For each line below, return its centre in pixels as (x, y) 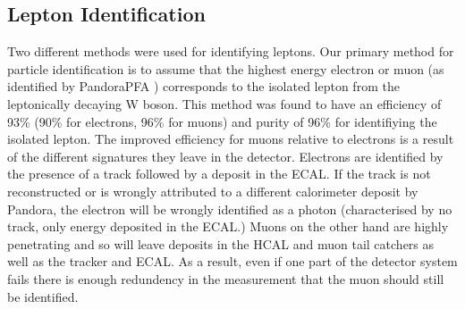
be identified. (43, 296)
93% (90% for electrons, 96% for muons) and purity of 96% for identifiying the (222, 121)
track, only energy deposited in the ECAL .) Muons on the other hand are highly (228, 226)
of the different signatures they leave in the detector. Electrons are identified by (225, 156)
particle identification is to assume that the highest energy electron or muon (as (226, 68)
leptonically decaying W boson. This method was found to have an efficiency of (224, 103)
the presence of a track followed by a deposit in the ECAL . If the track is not (219, 174)
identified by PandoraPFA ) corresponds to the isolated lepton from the (203, 86)
